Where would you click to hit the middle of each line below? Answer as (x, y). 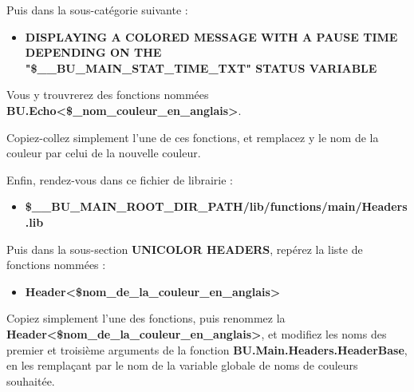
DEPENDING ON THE (93, 52)
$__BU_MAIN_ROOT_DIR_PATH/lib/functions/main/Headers (216, 206)
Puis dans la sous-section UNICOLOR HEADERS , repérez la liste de (185, 249)
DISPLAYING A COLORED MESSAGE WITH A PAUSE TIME (211, 36)
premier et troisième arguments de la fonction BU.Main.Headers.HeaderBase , (207, 349)
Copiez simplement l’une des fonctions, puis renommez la (146, 318)
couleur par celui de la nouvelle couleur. (104, 153)
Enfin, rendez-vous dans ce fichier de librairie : (120, 179)
